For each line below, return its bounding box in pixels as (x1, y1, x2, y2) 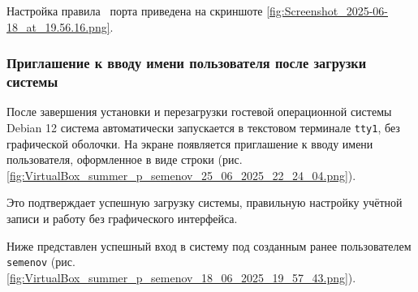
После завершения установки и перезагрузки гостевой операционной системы (6, 103, 392, 120)
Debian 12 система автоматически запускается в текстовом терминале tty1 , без (6, 118, 400, 135)
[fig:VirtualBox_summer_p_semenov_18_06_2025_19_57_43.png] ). (6, 268, 356, 286)
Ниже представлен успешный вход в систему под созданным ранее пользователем (6, 237, 412, 254)
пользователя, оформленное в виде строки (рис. (6, 151, 243, 168)
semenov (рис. (6, 253, 75, 270)
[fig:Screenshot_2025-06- (266, 2, 388, 19)
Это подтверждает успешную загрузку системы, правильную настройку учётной (6, 194, 403, 211)
